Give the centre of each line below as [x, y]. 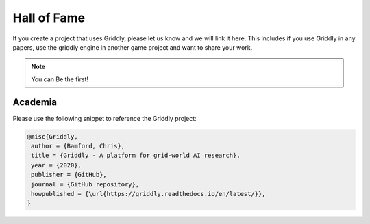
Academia [35, 102]
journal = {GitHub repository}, [85, 184]
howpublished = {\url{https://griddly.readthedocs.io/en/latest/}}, [148, 194]
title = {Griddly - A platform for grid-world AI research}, [136, 156]
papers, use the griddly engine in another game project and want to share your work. [133, 47]
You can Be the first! [60, 79]
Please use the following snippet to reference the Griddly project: [104, 118]
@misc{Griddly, [52, 136]
